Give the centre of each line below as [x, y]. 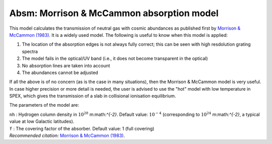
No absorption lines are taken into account [66, 65]
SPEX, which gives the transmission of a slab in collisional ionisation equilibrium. [93, 96]
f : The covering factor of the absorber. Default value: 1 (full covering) [82, 128]
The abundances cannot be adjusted [60, 73]
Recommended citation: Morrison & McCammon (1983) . [67, 135]
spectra [30, 51]
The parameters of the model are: [44, 105]
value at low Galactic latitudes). [42, 121]
